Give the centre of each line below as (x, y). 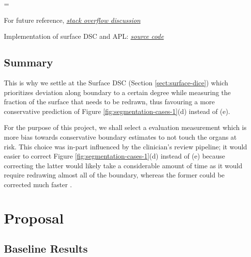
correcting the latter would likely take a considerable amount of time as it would (123, 165)
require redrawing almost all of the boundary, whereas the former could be (114, 175)
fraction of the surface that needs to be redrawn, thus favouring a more (110, 102)
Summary (29, 62)
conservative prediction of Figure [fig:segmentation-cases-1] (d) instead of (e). (117, 111)
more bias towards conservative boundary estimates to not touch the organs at (120, 137)
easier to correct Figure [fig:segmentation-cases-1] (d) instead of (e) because (115, 156)
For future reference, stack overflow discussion (72, 20)
